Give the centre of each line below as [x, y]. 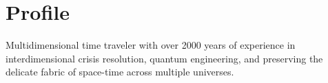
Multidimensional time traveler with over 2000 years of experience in [151, 45]
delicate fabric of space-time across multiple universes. [120, 72]
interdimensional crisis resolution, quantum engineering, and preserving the [164, 58]
